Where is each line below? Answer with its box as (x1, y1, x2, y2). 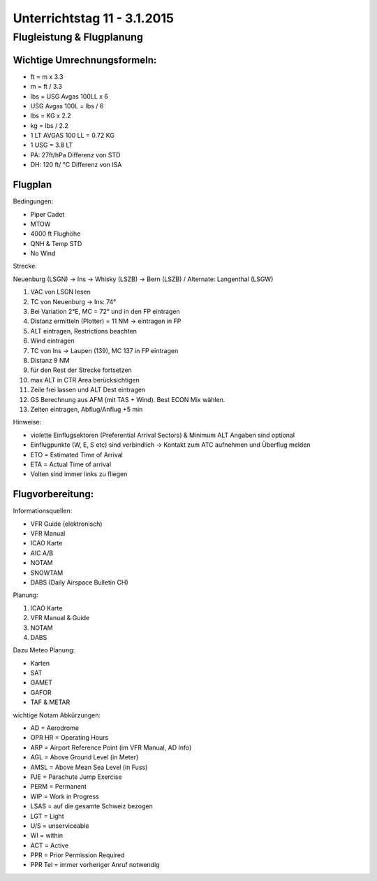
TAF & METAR (30, 698, 71, 706)
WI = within (30, 831, 64, 840)
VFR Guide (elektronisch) (30, 520, 103, 528)
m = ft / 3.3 (30, 83, 63, 91)
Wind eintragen (30, 336, 75, 345)
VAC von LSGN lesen (30, 287, 91, 296)
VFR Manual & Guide (30, 614, 90, 622)
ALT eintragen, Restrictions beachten (30, 327, 138, 335)
